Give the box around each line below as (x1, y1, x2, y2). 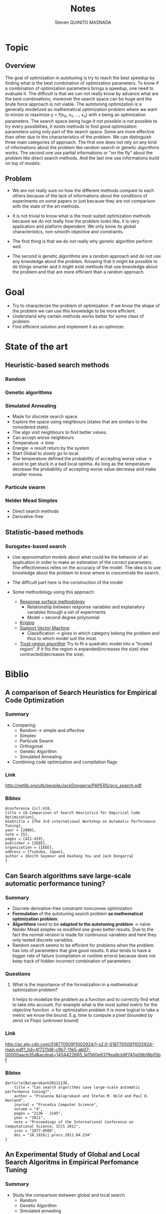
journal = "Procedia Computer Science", (14, 1102, 98, 1107)
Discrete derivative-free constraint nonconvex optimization (12, 905, 132, 911)
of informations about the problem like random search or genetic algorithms (5, 144, 160, 150)
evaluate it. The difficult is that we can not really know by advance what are (5, 90, 159, 97)
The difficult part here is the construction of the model (12, 579, 123, 585)
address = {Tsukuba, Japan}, (5, 849, 65, 854)
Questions (5, 970, 31, 977)
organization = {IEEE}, (5, 845, 54, 850)
